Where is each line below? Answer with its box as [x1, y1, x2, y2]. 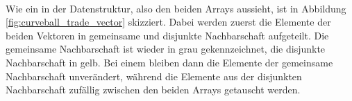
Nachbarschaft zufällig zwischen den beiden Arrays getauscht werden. [6, 82, 301, 97]
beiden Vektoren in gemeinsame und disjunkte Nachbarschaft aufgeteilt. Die [6, 28, 329, 42]
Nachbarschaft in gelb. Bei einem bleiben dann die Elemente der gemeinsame [6, 55, 333, 69]
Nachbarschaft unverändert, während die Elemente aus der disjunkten [6, 68, 302, 83]
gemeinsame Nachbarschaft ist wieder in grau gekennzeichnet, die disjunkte [6, 42, 326, 56]
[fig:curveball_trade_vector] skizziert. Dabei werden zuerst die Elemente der [6, 15, 331, 29]
